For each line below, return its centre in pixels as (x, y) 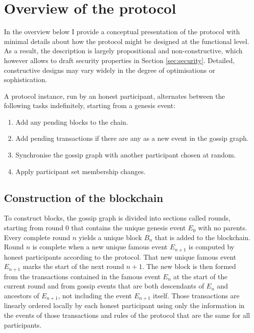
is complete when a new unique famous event (100, 247)
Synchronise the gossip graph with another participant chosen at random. (126, 155)
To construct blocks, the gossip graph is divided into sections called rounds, (117, 218)
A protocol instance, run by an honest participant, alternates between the (115, 96)
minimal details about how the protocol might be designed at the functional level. (127, 41)
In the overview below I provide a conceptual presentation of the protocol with (122, 32)
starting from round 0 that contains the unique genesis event (95, 228)
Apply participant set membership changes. (81, 171)
